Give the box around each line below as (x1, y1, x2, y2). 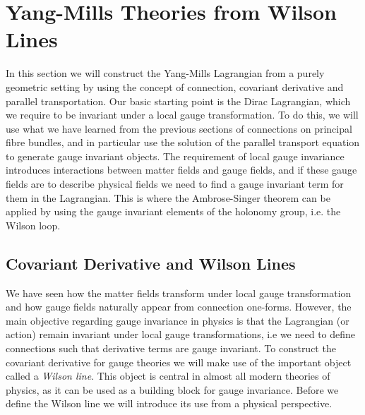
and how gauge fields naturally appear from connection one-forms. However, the (6, 299, 352, 314)
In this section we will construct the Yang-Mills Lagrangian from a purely (6, 66, 325, 80)
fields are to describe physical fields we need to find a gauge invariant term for (6, 176, 344, 191)
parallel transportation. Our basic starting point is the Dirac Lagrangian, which (6, 93, 351, 108)
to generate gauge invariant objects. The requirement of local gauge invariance (6, 148, 345, 163)
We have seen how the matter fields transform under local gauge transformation (6, 285, 352, 300)
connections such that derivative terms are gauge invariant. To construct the (6, 341, 336, 356)
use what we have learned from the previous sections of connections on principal (6, 121, 352, 136)
